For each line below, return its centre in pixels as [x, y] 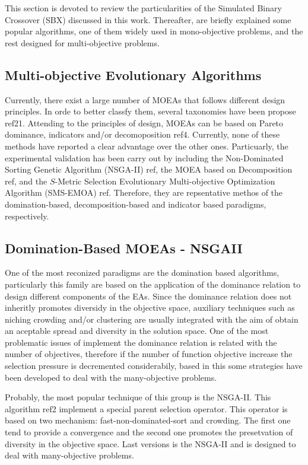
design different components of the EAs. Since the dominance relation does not [148, 296]
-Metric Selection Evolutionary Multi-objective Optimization [165, 181]
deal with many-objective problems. [69, 455]
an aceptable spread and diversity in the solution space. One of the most [137, 331]
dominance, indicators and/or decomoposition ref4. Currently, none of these [142, 134]
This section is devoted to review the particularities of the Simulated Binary [143, 8]
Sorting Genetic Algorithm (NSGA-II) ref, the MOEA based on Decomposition [149, 169]
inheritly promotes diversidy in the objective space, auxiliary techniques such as [150, 308]
